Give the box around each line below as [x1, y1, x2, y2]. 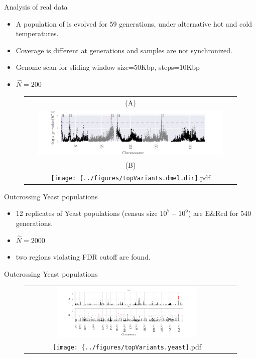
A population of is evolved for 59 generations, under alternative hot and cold [16, 18, 252, 29]
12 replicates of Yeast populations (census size [16, 208, 158, 218]
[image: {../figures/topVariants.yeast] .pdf [52, 341, 202, 351]
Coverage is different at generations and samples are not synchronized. [16, 45, 232, 55]
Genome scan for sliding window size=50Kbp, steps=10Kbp [16, 62, 200, 72]
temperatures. [16, 28, 59, 39]
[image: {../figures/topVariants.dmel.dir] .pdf [51, 172, 210, 182]
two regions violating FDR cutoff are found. [16, 252, 151, 262]
